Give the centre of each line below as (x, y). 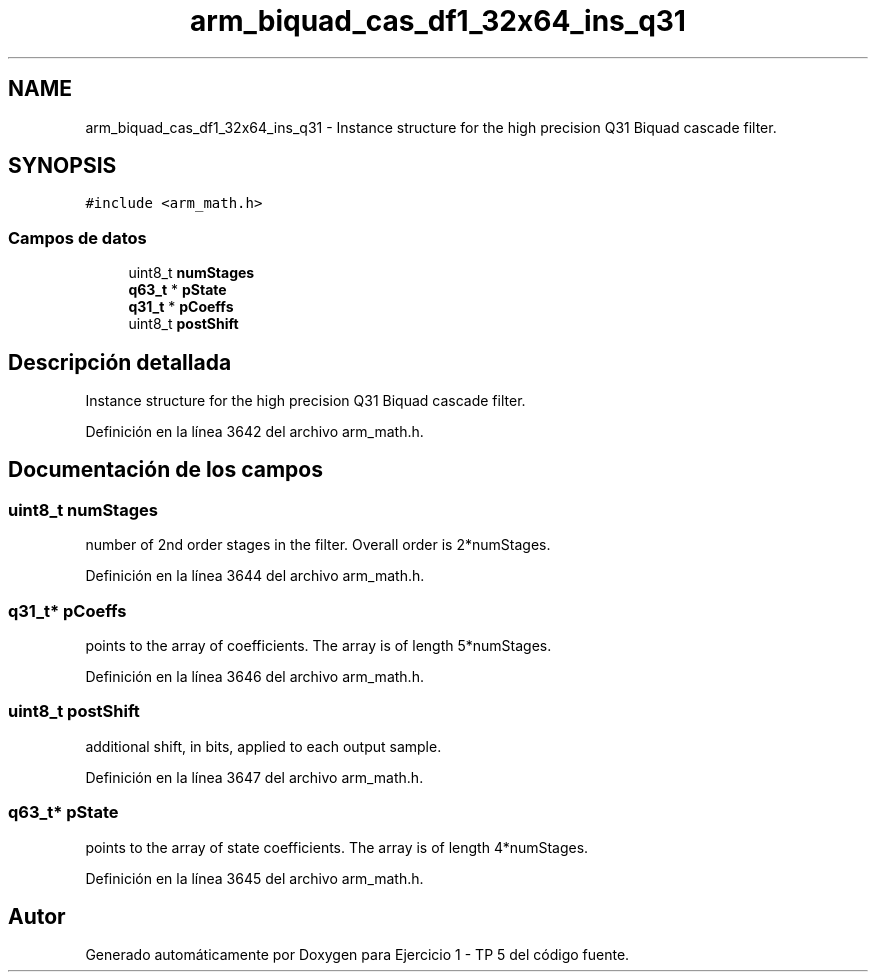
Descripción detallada (120, 362)
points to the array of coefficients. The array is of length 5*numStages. (318, 645)
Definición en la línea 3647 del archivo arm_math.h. (254, 777)
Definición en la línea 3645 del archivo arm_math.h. (254, 878)
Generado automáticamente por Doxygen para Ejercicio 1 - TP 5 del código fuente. (357, 955)
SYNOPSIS (62, 166)
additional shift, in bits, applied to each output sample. (263, 746)
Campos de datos (77, 237)
